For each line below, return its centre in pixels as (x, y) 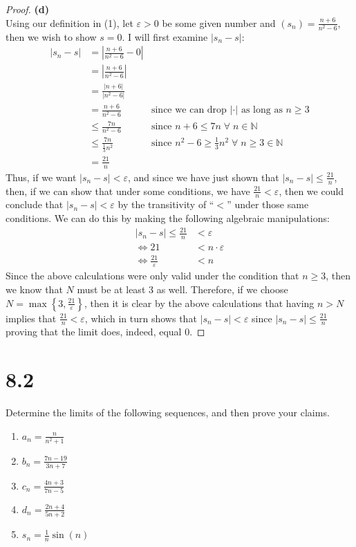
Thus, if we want (41, 177)
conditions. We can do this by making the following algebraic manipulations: (168, 217)
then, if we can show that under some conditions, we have (128, 191)
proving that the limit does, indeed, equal (94, 332)
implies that (31, 318)
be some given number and (219, 22)
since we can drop (189, 110)
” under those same (268, 204)
